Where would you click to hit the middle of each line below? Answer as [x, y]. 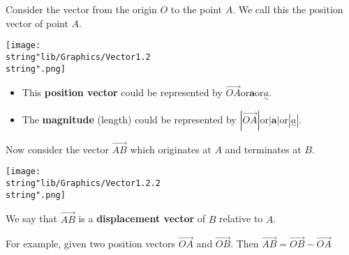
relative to [241, 218]
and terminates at [263, 149]
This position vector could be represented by [122, 92]
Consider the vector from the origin [81, 9]
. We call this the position [288, 9]
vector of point [37, 23]
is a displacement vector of [142, 218]
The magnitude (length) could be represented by [129, 119]
